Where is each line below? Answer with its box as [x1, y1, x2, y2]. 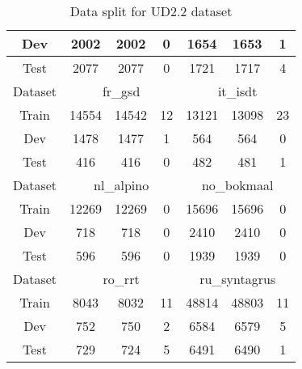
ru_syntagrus [199, 269, 276, 288]
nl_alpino [94, 176, 149, 194]
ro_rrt [103, 269, 140, 288]
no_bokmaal [201, 176, 274, 194]
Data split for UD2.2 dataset [69, 2, 233, 20]
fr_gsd [102, 82, 141, 100]
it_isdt [217, 82, 258, 100]
